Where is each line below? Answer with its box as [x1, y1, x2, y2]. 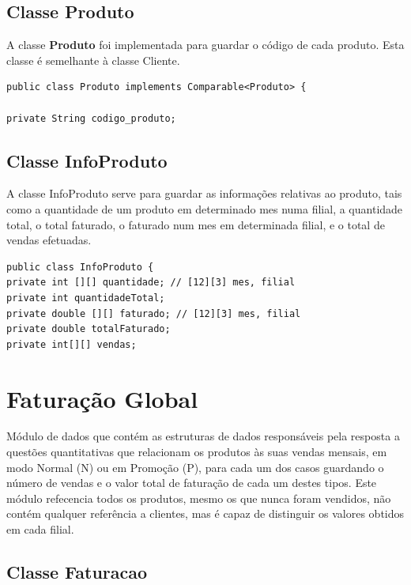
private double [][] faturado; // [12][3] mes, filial [6, 308, 301, 319]
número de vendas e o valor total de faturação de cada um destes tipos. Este [6, 474, 377, 491]
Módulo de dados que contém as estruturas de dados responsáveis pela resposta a [6, 428, 400, 444]
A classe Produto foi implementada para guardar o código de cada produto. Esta [6, 36, 405, 53]
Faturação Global [6, 382, 198, 414]
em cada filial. [6, 521, 74, 537]
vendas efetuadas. [6, 232, 92, 248]
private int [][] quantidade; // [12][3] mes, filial [6, 277, 296, 289]
